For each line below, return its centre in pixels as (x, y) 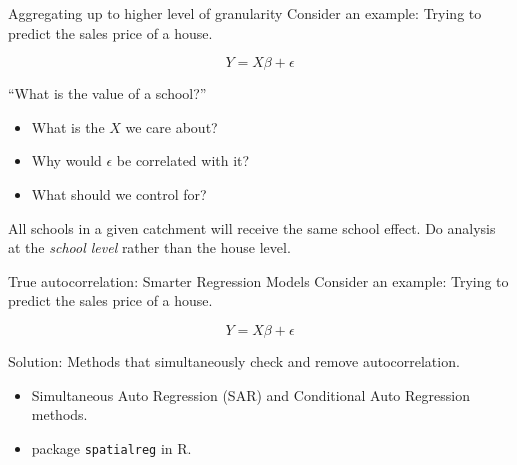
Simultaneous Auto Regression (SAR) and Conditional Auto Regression (250, 394)
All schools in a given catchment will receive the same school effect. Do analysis (252, 227)
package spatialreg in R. (111, 447)
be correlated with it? (183, 160)
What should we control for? (119, 193)
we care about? (171, 126)
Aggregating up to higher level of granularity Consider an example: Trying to (245, 13)
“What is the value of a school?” (107, 93)
